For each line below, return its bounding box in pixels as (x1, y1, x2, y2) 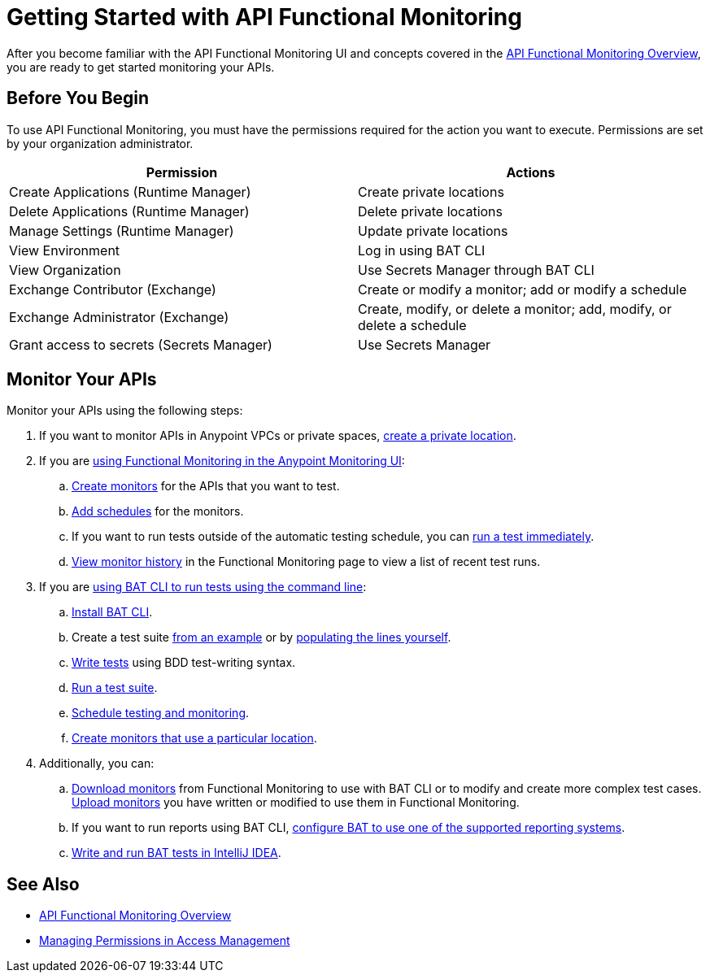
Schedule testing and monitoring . (72, 706, 250, 720)
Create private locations (358, 183, 504, 200)
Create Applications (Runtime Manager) (9, 183, 251, 200)
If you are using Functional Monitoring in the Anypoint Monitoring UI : (39, 454, 405, 468)
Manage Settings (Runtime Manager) (9, 222, 234, 239)
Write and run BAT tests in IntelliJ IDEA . (72, 846, 281, 860)
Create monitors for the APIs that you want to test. (72, 479, 340, 494)
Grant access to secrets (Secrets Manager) (9, 336, 272, 353)
